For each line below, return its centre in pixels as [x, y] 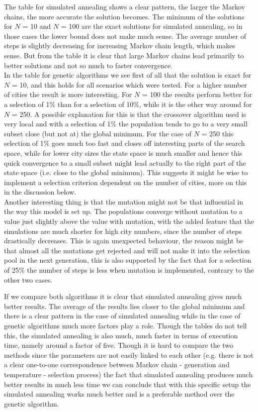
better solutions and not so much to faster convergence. [88, 65]
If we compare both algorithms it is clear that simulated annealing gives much [123, 296]
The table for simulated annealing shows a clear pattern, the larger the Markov [125, 6]
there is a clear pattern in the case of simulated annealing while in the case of [122, 316]
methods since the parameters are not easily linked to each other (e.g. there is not [129, 355]
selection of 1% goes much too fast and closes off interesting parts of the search [125, 143]
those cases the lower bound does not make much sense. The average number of [125, 36]
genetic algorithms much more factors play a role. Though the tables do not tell [126, 325]
